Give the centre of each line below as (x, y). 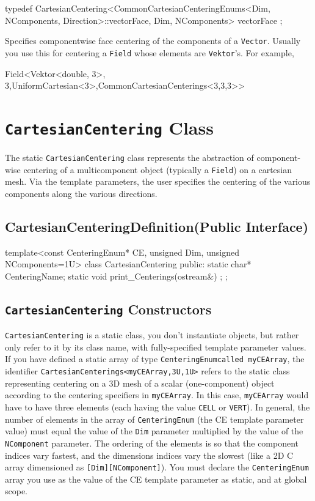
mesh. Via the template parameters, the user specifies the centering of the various (158, 181)
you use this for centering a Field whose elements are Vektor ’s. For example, (150, 52)
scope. (16, 491)
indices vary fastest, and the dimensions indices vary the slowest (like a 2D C (149, 455)
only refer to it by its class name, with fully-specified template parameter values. (156, 347)
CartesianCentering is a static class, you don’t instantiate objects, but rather (152, 335)
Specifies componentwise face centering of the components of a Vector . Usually (153, 41)
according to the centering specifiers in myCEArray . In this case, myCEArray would (157, 395)
